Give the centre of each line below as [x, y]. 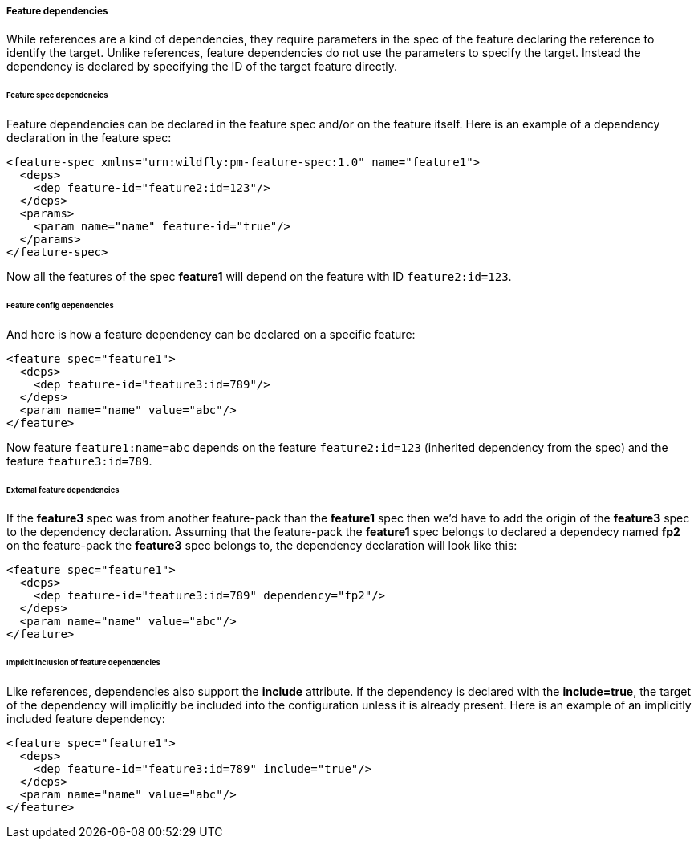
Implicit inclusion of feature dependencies [83, 663]
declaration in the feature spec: [89, 138]
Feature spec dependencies [57, 95]
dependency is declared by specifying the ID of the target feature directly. [202, 67]
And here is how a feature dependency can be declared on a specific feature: [211, 334]
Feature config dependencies [60, 305]
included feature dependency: [86, 719]
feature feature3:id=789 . [79, 461]
